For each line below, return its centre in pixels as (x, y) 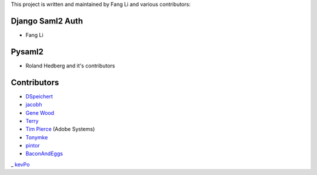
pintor (33, 146)
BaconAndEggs (44, 154)
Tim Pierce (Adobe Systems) (60, 129)
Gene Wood (40, 113)
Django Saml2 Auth (47, 21)
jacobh (34, 105)
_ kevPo (20, 164)
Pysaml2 (27, 52)
